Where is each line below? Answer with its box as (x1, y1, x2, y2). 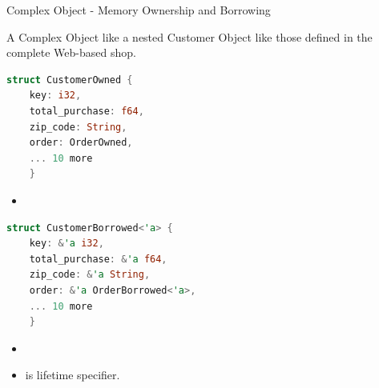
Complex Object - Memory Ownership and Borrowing (6, 2, 271, 18)
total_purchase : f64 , (29, 105, 144, 117)
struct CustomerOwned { (6, 74, 133, 86)
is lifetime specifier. (25, 366, 120, 383)
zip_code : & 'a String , (29, 269, 151, 281)
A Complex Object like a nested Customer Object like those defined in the (6, 28, 373, 45)
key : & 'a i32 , (29, 238, 104, 250)
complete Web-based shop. (6, 44, 136, 61)
